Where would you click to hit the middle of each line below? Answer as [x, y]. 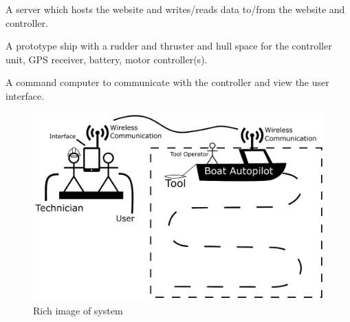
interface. [25, 95]
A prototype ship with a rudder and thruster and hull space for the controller [169, 46]
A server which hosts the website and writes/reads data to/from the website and [175, 9]
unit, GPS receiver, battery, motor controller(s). [107, 59]
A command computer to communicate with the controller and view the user [167, 82]
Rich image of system [78, 310]
